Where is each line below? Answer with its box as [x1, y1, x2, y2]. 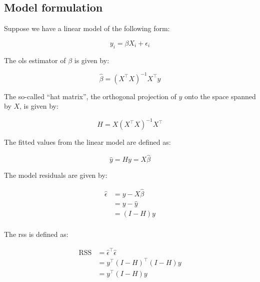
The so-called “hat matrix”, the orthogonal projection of [4, 91, 176, 101]
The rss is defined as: [4, 229, 68, 239]
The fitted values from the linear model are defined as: [4, 137, 171, 147]
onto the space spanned [184, 91, 256, 101]
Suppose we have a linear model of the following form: [4, 23, 170, 34]
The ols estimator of [4, 55, 66, 65]
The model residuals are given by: [4, 170, 107, 180]
